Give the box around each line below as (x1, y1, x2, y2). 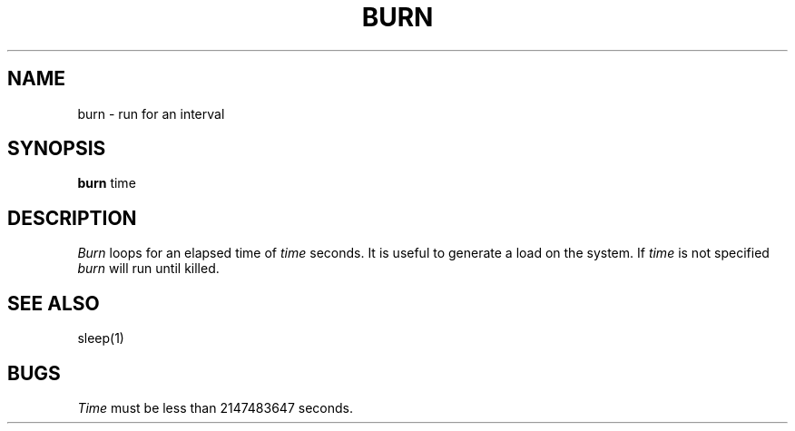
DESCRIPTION (7, 206, 137, 230)
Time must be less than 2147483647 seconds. (77, 399, 353, 416)
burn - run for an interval (77, 105, 225, 122)
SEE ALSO (7, 291, 100, 315)
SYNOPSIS (7, 137, 106, 161)
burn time (77, 175, 136, 191)
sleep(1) (77, 330, 124, 347)
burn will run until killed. (77, 260, 220, 277)
